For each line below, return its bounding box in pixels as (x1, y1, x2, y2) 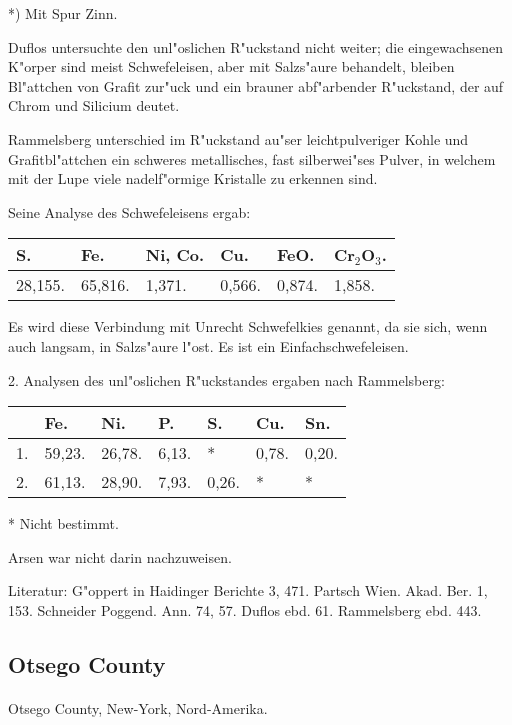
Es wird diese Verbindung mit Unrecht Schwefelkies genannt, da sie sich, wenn (8, 316, 488, 337)
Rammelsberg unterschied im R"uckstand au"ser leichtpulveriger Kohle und (8, 128, 469, 149)
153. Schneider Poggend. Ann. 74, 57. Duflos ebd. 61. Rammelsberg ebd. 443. (8, 599, 482, 620)
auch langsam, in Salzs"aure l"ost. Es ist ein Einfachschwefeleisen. (8, 335, 409, 356)
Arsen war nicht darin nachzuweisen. (8, 546, 232, 567)
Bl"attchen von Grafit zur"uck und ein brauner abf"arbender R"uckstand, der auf (8, 75, 504, 96)
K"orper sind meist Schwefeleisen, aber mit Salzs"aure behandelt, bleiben (8, 56, 455, 77)
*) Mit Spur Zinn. (8, 3, 118, 23)
